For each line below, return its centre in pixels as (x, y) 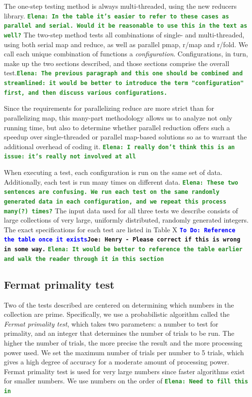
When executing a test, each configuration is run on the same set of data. (113, 172)
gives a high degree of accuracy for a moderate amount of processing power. (117, 362)
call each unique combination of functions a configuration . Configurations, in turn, (126, 54)
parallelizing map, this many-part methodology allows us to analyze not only (118, 117)
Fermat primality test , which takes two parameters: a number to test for (111, 323)
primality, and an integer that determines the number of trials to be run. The (119, 333)
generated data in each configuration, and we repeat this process (115, 201)
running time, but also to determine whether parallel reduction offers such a (117, 127)
